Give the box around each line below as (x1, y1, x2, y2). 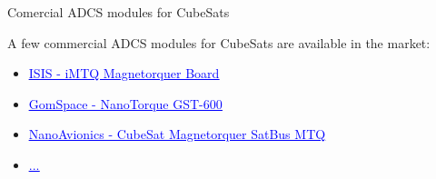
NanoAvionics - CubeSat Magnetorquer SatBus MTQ (28, 124, 326, 144)
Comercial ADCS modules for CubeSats (7, 3, 230, 21)
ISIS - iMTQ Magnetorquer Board (28, 64, 220, 83)
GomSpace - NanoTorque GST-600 (28, 94, 223, 113)
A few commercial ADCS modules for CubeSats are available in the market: (7, 33, 431, 52)
